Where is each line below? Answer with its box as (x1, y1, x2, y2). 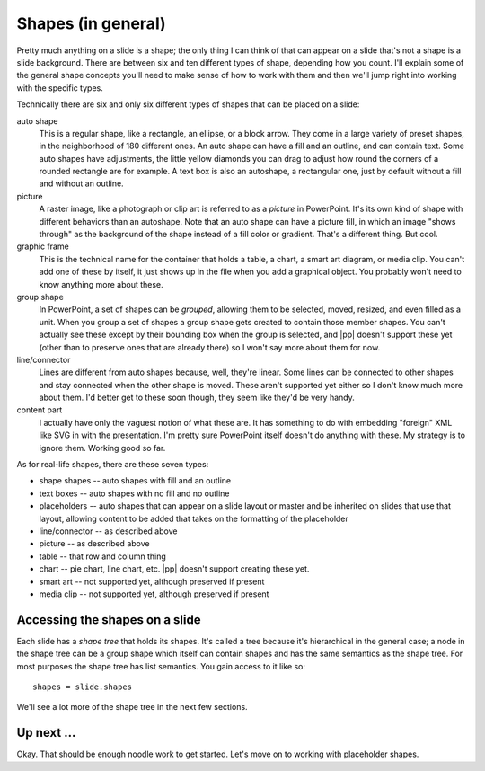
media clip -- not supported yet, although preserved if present (39, 589, 269, 599)
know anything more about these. (39, 279, 163, 289)
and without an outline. (39, 178, 125, 189)
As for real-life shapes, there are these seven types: (16, 459, 209, 470)
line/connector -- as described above (39, 526, 178, 536)
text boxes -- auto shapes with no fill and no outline (39, 488, 230, 499)
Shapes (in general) (16, 13, 166, 33)
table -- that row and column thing (39, 551, 166, 562)
